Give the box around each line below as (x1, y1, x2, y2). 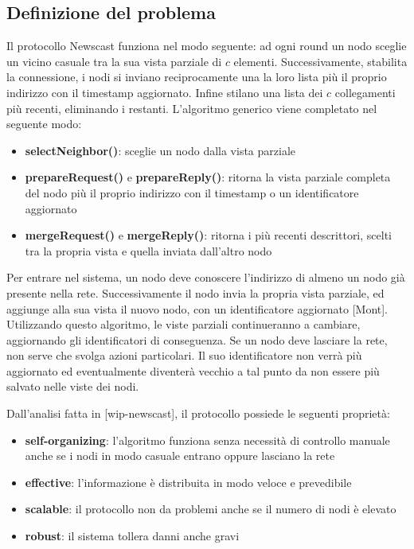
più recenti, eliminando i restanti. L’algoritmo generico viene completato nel (6, 99, 377, 116)
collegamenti (334, 84, 396, 100)
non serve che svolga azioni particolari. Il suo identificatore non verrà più (6, 347, 362, 364)
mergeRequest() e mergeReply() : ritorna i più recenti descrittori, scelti (25, 227, 392, 243)
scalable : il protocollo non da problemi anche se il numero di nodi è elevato (25, 500, 396, 517)
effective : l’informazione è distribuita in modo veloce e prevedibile (25, 473, 352, 490)
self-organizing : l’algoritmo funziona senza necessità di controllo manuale (25, 431, 390, 448)
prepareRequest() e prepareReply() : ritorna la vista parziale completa (25, 169, 391, 185)
